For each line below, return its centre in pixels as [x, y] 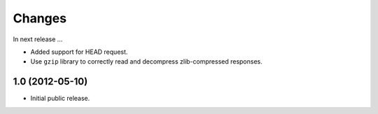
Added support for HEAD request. [79, 52]
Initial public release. [60, 99]
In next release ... [38, 39]
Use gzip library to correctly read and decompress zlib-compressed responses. [146, 62]
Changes [40, 18]
